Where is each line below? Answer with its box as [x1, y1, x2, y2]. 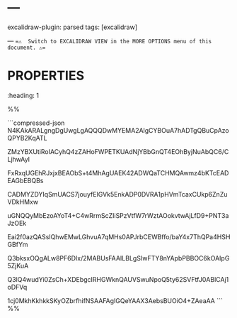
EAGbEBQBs [7, 176, 44, 185]
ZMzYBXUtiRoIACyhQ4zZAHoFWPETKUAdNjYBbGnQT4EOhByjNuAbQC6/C [7, 147, 229, 155]
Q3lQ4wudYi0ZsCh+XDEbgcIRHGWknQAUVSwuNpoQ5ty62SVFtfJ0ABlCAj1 [7, 275, 229, 283]
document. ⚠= [7, 44, 46, 51]
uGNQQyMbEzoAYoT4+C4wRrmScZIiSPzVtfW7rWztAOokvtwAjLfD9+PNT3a [7, 211, 229, 219]
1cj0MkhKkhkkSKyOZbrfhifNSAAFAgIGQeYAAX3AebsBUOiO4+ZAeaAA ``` [7, 296, 223, 305]
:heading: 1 [7, 91, 39, 99]
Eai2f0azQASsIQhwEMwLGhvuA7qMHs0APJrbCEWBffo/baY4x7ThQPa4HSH [7, 232, 231, 241]
